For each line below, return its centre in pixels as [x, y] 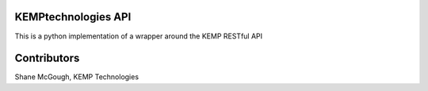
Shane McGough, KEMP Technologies [76, 77]
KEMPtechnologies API [73, 17]
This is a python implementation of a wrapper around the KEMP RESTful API [139, 36]
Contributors [47, 58]
